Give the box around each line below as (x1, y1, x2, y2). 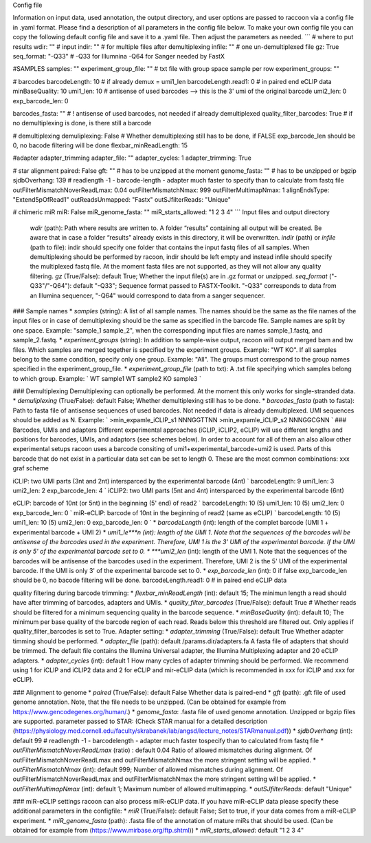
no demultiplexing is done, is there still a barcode (12, 119, 152, 127)
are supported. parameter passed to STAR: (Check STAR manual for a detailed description (12, 717, 268, 725)
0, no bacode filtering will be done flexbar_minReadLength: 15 (12, 141, 188, 149)
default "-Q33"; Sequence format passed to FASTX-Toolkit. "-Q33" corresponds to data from (73, 282, 337, 290)
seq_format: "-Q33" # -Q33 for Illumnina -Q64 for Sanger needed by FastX (12, 52, 225, 60)
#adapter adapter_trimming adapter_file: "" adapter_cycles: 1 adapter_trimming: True (12, 154, 252, 162)
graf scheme (12, 464, 49, 472)
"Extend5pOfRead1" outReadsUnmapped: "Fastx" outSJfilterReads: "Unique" (12, 196, 232, 204)
